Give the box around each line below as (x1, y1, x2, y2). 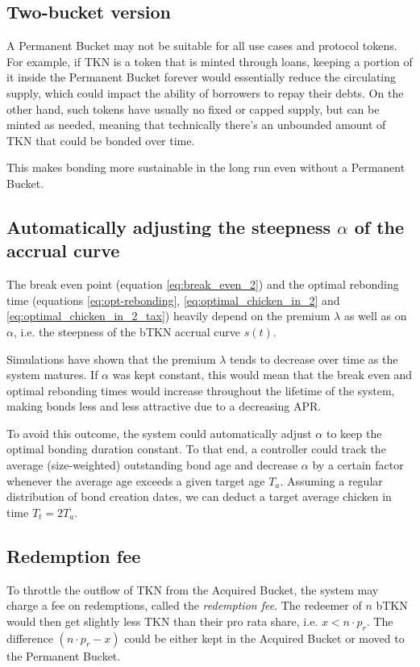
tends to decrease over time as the (230, 350, 398, 367)
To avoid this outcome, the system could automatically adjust (6, 424, 312, 441)
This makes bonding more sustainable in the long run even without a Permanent (6, 159, 405, 176)
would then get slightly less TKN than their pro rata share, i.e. (6, 612, 318, 629)
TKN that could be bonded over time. (6, 131, 195, 148)
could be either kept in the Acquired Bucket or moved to (124, 629, 405, 646)
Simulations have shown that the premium (6, 350, 216, 367)
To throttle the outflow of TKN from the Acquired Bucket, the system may (6, 581, 379, 598)
